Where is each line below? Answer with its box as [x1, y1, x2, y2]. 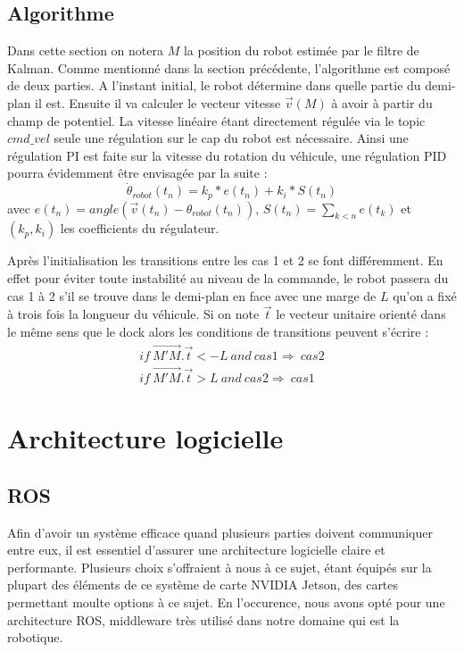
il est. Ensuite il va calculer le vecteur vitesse [35, 93, 281, 112]
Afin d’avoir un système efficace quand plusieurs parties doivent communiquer [7, 522, 433, 541]
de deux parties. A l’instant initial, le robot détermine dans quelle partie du [7, 76, 421, 95]
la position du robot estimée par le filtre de [183, 41, 419, 60]
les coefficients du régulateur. [60, 219, 220, 238]
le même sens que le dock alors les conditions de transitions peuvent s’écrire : [7, 322, 429, 341]
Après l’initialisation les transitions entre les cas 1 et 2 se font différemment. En [7, 251, 443, 270]
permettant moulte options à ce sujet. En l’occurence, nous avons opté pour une [7, 593, 445, 612]
